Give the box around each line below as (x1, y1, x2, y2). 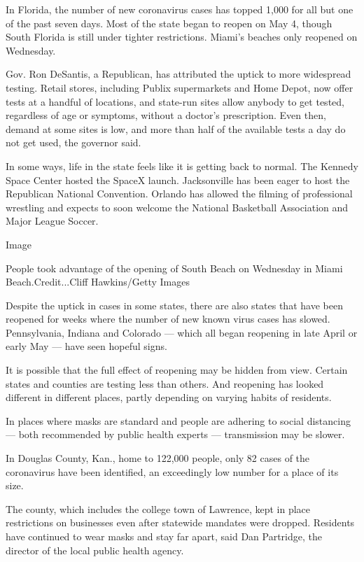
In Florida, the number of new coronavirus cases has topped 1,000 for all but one (6, 2, 353, 16)
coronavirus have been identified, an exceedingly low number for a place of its (6, 464, 339, 479)
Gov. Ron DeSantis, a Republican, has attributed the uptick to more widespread (6, 66, 351, 81)
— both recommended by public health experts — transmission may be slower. (6, 427, 345, 442)
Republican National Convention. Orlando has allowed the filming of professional (6, 186, 353, 201)
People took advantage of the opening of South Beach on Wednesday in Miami (6, 260, 343, 275)
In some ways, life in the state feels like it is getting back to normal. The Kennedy (6, 158, 358, 173)
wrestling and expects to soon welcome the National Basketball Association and (6, 199, 349, 214)
